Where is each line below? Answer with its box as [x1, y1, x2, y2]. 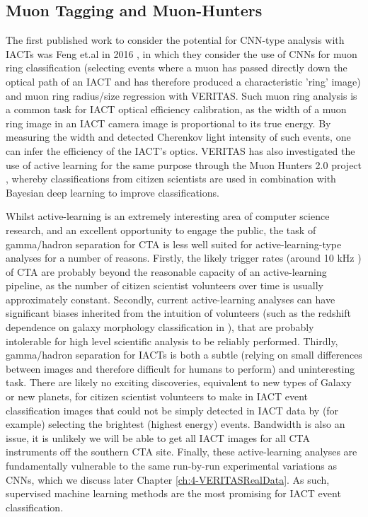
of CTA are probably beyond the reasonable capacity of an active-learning [6, 264, 327, 279]
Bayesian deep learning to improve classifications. [6, 185, 219, 199]
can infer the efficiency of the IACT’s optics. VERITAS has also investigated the [6, 143, 355, 158]
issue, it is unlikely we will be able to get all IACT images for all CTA [6, 430, 311, 445]
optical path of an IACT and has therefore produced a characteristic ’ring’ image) [6, 74, 361, 88]
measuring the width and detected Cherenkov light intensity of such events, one [6, 129, 351, 144]
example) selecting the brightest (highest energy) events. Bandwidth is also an [6, 417, 345, 431]
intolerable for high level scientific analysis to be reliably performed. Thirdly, [6, 333, 338, 348]
